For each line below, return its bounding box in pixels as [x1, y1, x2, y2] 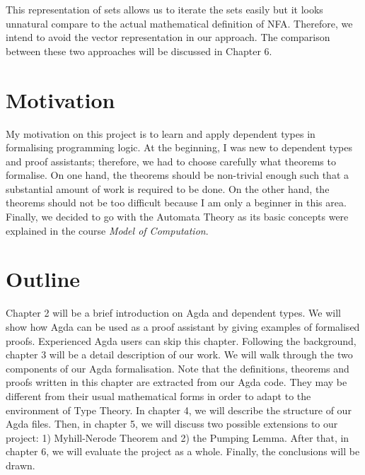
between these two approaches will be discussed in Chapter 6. [6, 43, 272, 58]
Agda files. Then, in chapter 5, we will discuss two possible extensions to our [6, 416, 338, 431]
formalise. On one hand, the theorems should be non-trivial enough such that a [6, 168, 349, 182]
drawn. [6, 457, 35, 472]
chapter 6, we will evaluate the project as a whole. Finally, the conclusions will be [6, 444, 360, 459]
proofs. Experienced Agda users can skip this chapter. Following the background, [6, 333, 357, 348]
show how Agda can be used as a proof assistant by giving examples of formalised [6, 319, 360, 334]
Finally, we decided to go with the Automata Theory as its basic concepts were [6, 209, 349, 224]
